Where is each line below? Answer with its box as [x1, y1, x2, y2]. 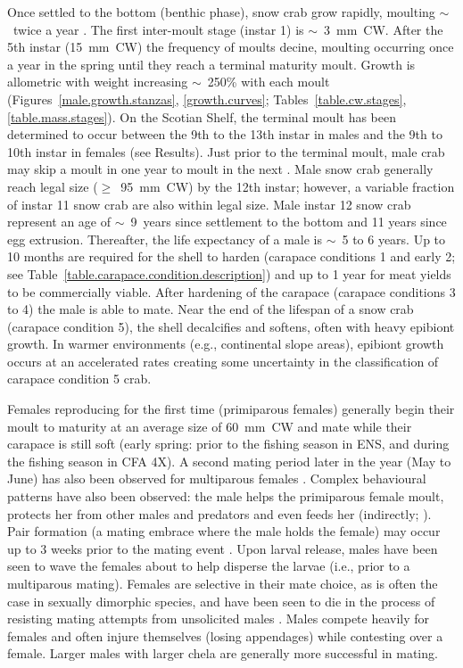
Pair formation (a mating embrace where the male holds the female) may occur [7, 522, 441, 540]
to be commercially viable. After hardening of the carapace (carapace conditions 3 [7, 282, 456, 301]
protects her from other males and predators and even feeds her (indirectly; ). [7, 504, 432, 523]
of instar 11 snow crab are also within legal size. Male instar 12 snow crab [7, 194, 411, 213]
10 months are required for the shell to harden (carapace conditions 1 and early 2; [7, 247, 456, 266]
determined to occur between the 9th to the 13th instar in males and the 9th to [7, 125, 442, 144]
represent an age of [7, 212, 112, 231]
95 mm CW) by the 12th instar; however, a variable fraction [120, 177, 455, 195]
